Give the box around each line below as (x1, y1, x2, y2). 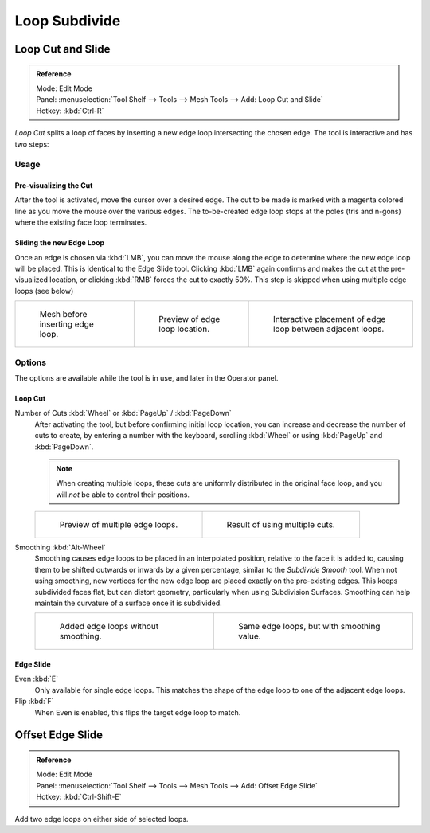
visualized (14, 275, 48, 284)
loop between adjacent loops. (272, 323, 385, 334)
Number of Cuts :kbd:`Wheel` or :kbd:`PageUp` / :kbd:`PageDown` (14, 409, 232, 418)
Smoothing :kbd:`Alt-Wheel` (14, 542, 107, 553)
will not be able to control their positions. (56, 490, 190, 499)
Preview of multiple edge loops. (59, 519, 178, 530)
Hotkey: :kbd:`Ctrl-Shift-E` (36, 792, 123, 802)
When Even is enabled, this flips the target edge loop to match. (34, 707, 241, 717)
